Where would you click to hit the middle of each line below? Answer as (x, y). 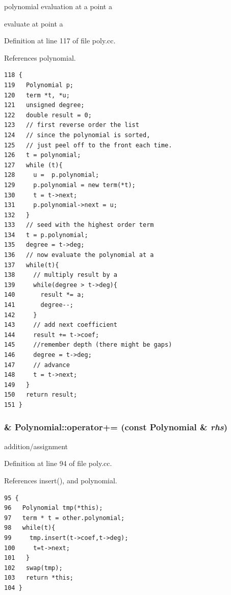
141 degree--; (39, 305)
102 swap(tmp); (33, 568)
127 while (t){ (33, 165)
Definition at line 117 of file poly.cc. (60, 41)
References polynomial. (40, 57)
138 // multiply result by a (61, 275)
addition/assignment (36, 446)
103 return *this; (39, 578)
